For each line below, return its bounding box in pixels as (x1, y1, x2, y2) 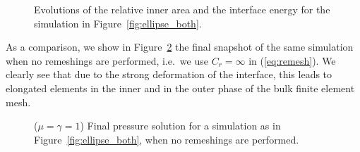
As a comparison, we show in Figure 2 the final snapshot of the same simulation (6, 39, 354, 54)
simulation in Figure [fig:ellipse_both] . (34, 15, 202, 30)
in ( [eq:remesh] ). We (248, 53, 336, 68)
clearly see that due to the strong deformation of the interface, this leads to (6, 67, 332, 82)
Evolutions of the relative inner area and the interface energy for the (34, 2, 330, 16)
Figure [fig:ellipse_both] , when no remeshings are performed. (34, 132, 299, 146)
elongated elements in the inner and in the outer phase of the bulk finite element (6, 80, 355, 95)
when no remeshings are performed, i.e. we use (6, 53, 208, 68)
